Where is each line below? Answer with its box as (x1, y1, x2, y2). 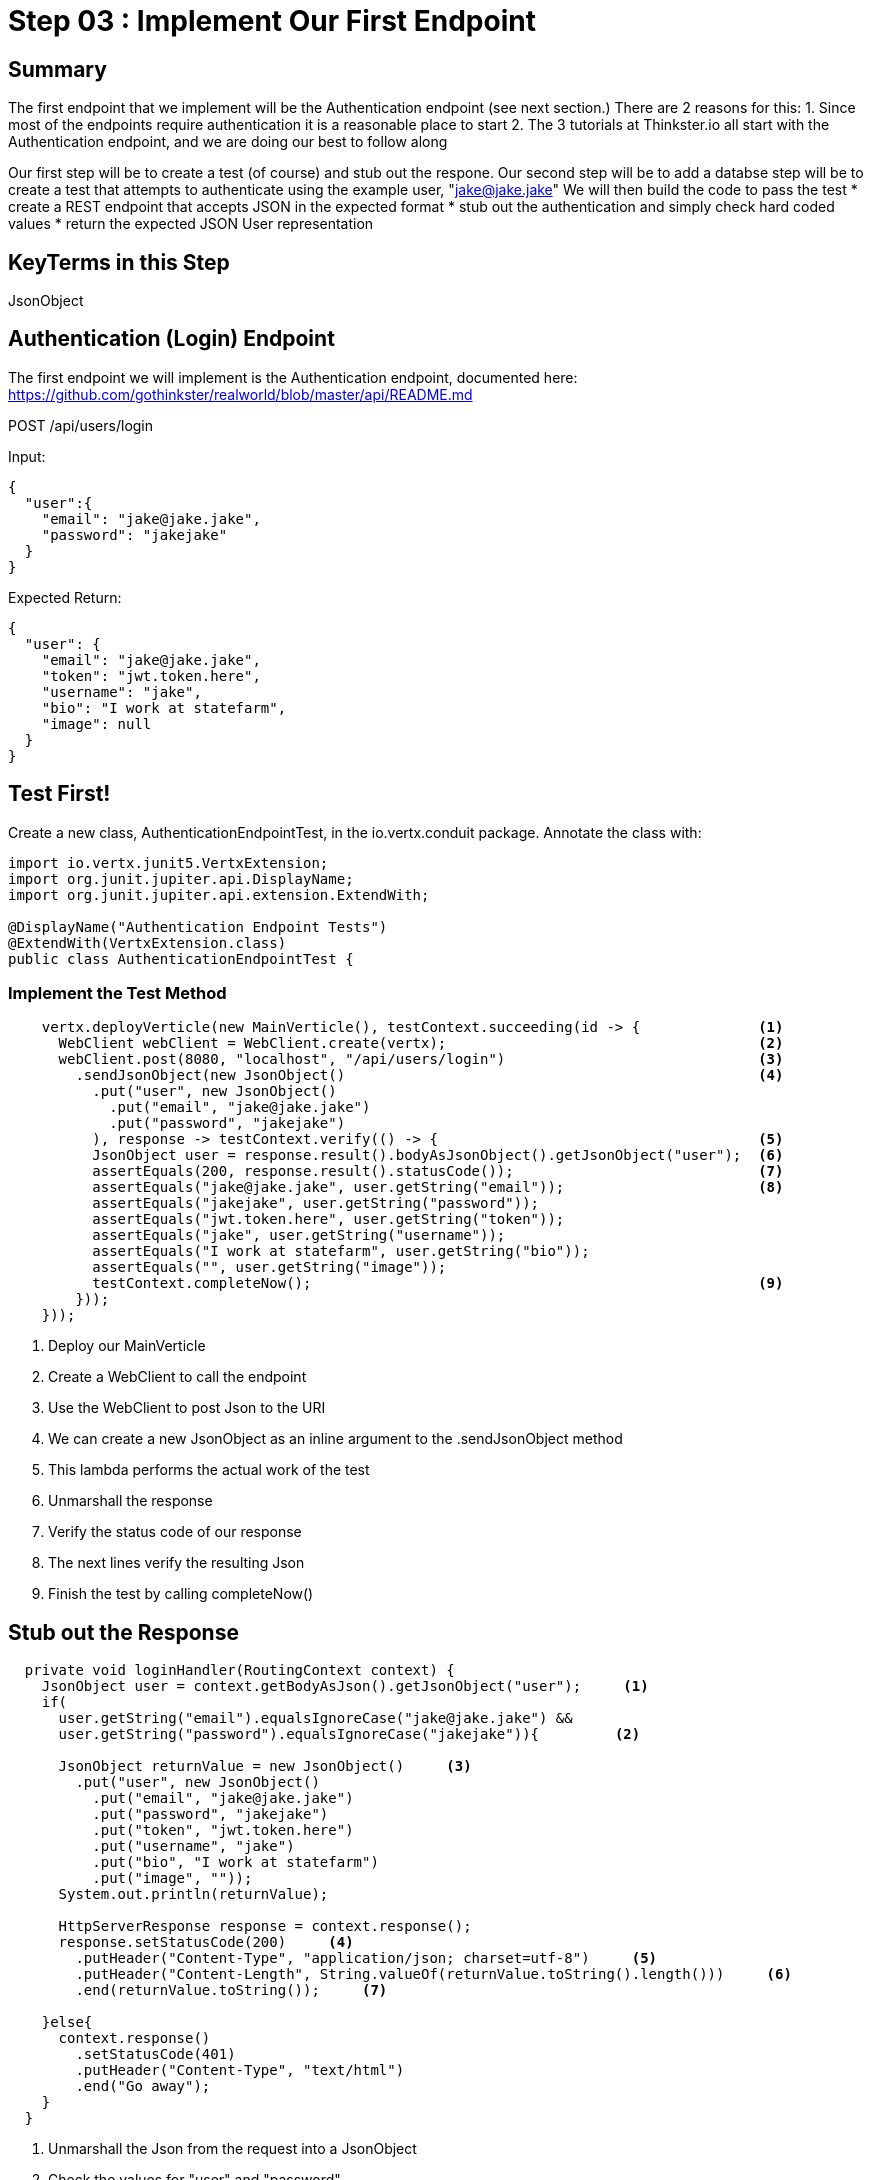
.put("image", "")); (92, 1870, 253, 1887)
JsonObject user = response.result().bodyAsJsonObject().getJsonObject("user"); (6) (92, 1147, 784, 1164)
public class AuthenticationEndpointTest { (8, 950, 354, 967)
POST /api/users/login (8, 416, 154, 434)
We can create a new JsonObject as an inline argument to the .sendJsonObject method (48, 1430, 623, 1448)
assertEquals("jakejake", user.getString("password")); (92, 1195, 540, 1212)
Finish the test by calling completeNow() (48, 1585, 314, 1603)
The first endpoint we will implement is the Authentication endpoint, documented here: (8, 368, 578, 386)
